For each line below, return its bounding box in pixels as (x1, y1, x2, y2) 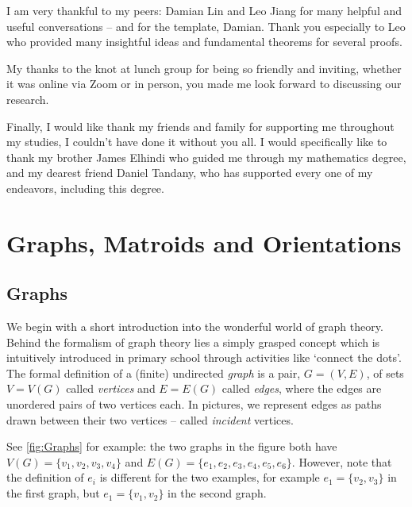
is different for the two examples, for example (99, 469, 320, 486)
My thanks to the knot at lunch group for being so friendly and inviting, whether (6, 60, 402, 76)
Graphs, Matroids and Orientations (6, 226, 402, 259)
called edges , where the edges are (221, 380, 382, 397)
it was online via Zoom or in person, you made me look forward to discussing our (6, 75, 402, 92)
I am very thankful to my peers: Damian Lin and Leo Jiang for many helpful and (6, 2, 402, 18)
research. (6, 90, 49, 107)
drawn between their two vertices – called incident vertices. (6, 411, 294, 428)
